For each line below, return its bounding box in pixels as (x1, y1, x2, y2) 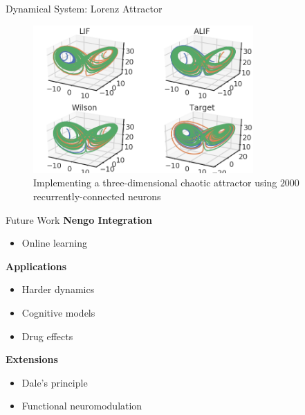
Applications (6, 258, 67, 273)
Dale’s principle (21, 375, 88, 389)
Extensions (6, 352, 58, 367)
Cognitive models (21, 305, 95, 319)
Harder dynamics (21, 282, 95, 297)
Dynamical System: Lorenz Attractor (6, 1, 163, 15)
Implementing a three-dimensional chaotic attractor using (33, 175, 277, 190)
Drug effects (21, 328, 73, 343)
